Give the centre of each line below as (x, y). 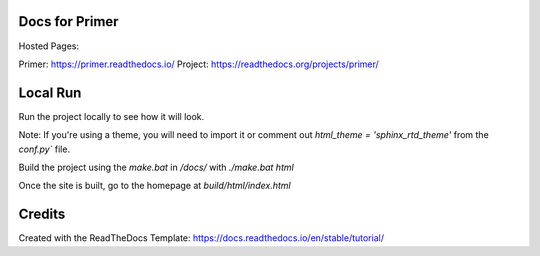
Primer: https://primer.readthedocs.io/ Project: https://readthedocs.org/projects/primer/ (198, 64)
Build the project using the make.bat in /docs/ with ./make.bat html (156, 167)
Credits (42, 214)
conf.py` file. (44, 149)
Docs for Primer (68, 21)
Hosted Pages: (49, 46)
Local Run (50, 92)
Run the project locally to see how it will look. (111, 116)
